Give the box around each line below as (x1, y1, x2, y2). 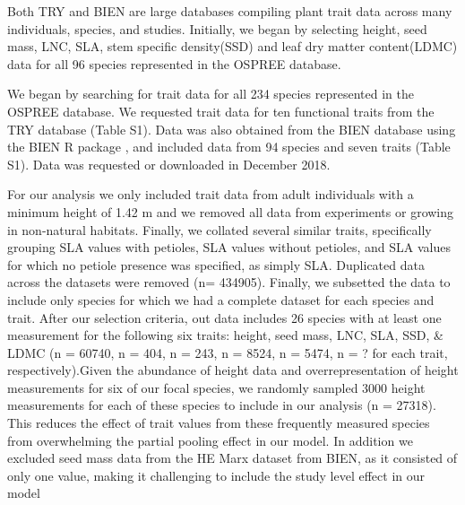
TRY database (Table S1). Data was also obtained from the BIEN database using (7, 119, 456, 138)
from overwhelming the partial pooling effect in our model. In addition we (7, 431, 413, 449)
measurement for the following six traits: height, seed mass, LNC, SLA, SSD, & (7, 326, 443, 344)
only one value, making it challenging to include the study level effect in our (7, 466, 426, 484)
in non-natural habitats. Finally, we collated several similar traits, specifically (7, 220, 432, 239)
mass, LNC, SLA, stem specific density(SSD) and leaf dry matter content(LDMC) (7, 37, 458, 56)
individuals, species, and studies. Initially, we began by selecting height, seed (7, 19, 427, 38)
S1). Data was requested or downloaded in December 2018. (7, 154, 331, 173)
